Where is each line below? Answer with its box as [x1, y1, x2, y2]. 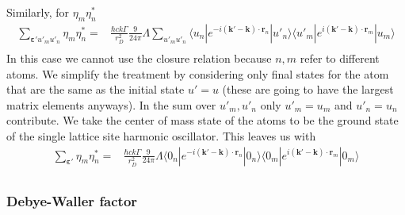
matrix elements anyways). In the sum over [6, 96, 216, 113]
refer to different [300, 50, 380, 67]
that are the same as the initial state [6, 81, 185, 98]
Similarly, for [6, 4, 70, 20]
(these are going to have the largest [222, 81, 394, 98]
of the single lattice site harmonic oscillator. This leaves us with [6, 128, 316, 144]
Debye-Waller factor [6, 190, 138, 210]
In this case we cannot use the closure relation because [6, 50, 272, 67]
